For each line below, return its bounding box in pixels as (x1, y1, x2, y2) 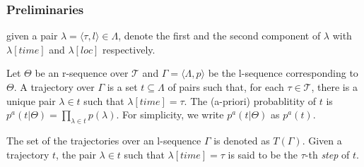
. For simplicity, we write (116, 107, 224, 122)
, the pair (56, 147, 96, 161)
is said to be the (228, 147, 298, 161)
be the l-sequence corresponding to (208, 66, 358, 80)
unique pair (6, 93, 56, 108)
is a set (107, 80, 138, 94)
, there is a (311, 80, 358, 94)
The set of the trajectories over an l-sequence (6, 132, 201, 147)
